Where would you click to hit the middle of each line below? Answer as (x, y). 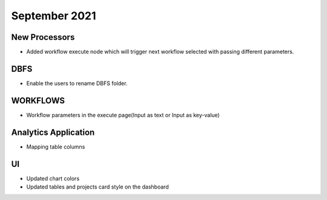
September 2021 (54, 16)
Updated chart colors (53, 178)
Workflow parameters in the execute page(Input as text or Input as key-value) (123, 115)
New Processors (43, 37)
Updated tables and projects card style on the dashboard (97, 187)
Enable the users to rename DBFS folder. (77, 83)
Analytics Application (53, 132)
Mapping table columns (56, 147)
